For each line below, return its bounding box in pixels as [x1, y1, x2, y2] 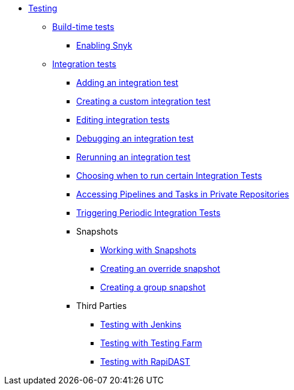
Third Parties [76, 301, 127, 311]
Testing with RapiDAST [100, 356, 190, 367]
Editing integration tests [76, 115, 170, 125]
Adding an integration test [76, 77, 179, 88]
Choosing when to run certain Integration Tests [76, 170, 262, 181]
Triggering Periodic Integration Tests [76, 208, 221, 218]
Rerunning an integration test [76, 152, 191, 162]
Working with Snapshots [100, 245, 197, 255]
